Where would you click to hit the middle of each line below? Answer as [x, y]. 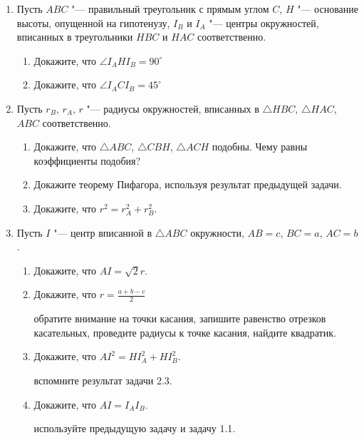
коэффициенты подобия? [87, 160]
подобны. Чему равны [260, 147]
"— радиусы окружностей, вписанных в [173, 108]
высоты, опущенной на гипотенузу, [93, 22]
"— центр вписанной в [103, 232]
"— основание [328, 9]
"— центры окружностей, [264, 22]
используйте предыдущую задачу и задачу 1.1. [135, 428]
